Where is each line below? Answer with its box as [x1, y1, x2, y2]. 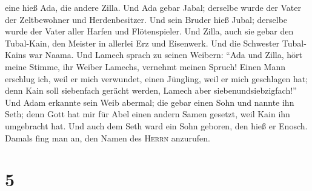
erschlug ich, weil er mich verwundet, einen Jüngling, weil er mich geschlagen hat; [5, 72, 308, 85]
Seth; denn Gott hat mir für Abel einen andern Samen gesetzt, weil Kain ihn [5, 108, 290, 120]
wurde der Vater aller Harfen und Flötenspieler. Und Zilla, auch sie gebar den [5, 25, 294, 37]
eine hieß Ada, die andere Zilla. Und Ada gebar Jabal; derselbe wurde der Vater [5, 1, 301, 13]
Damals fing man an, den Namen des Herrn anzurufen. [5, 131, 210, 144]
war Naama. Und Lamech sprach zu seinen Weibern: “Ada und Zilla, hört [28, 48, 302, 61]
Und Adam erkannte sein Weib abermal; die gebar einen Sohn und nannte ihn [5, 95, 294, 108]
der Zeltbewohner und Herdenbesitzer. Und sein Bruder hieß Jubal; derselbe [5, 13, 288, 25]
